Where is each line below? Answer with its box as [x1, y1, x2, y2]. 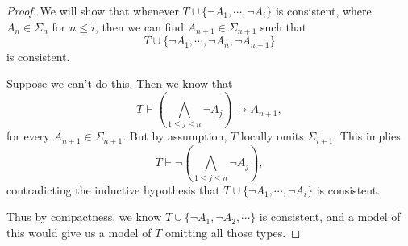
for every [6, 127, 50, 144]
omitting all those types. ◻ [164, 223, 301, 240]
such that [260, 18, 307, 35]
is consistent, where [275, 2, 372, 19]
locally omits [240, 127, 304, 144]
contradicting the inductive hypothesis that [6, 181, 220, 198]
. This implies [333, 127, 401, 144]
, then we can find [94, 18, 184, 35]
